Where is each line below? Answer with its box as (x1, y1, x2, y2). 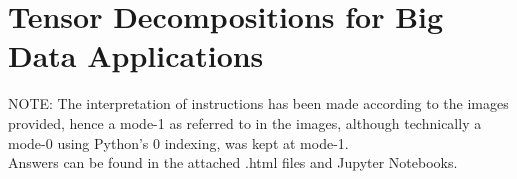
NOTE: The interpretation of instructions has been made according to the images (8, 93, 509, 114)
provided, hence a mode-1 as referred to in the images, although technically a (8, 112, 482, 133)
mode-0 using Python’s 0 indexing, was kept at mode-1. (8, 132, 349, 153)
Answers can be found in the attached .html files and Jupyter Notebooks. (8, 152, 458, 173)
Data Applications (8, 35, 264, 76)
